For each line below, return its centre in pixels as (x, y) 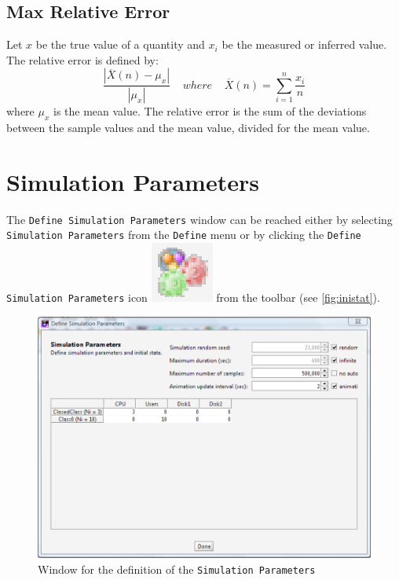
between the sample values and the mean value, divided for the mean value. (188, 128)
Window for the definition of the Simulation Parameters (177, 569)
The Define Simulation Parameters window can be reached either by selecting (199, 219)
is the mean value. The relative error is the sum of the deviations (210, 111)
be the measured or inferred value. (304, 44)
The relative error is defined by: (82, 59)
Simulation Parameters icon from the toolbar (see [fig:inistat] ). (193, 297)
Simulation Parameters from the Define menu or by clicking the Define (184, 235)
